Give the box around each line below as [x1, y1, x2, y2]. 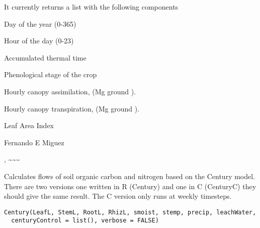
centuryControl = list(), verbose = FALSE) [11, 217, 159, 224]
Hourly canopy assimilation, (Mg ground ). [4, 86, 136, 96]
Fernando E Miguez [4, 137, 64, 147]
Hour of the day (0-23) [4, 35, 74, 46]
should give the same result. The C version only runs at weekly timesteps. [4, 191, 232, 201]
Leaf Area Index [4, 120, 54, 131]
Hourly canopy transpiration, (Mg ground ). [4, 103, 140, 113]
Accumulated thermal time [4, 52, 86, 63]
